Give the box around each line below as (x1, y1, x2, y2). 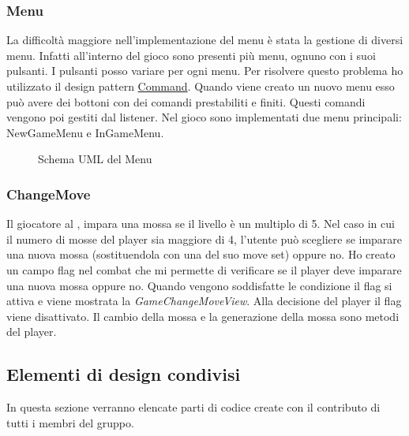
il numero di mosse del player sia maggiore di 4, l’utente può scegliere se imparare (6, 230, 403, 247)
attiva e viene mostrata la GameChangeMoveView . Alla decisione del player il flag (6, 293, 402, 309)
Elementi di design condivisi (6, 362, 241, 386)
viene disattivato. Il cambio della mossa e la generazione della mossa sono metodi (6, 307, 400, 324)
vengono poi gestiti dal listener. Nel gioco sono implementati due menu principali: (6, 109, 402, 125)
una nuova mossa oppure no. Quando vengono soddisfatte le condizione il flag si (6, 277, 392, 293)
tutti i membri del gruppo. (6, 414, 134, 430)
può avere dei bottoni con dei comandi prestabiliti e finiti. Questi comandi (6, 93, 366, 110)
